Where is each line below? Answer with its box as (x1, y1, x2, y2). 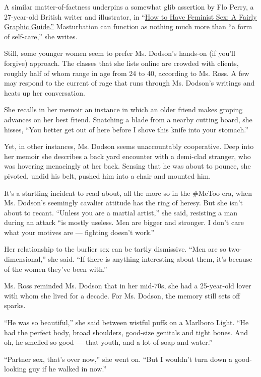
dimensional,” (4, 254, 46, 264)
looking (4, 363, 27, 374)
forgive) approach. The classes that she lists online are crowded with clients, (4, 57, 239, 68)
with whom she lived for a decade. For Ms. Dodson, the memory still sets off (4, 290, 240, 300)
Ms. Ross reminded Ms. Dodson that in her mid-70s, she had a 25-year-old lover (4, 280, 251, 291)
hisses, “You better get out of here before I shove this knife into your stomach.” (4, 124, 248, 134)
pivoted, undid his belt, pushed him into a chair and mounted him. (4, 170, 211, 181)
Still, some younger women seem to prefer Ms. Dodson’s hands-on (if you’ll (4, 48, 235, 58)
